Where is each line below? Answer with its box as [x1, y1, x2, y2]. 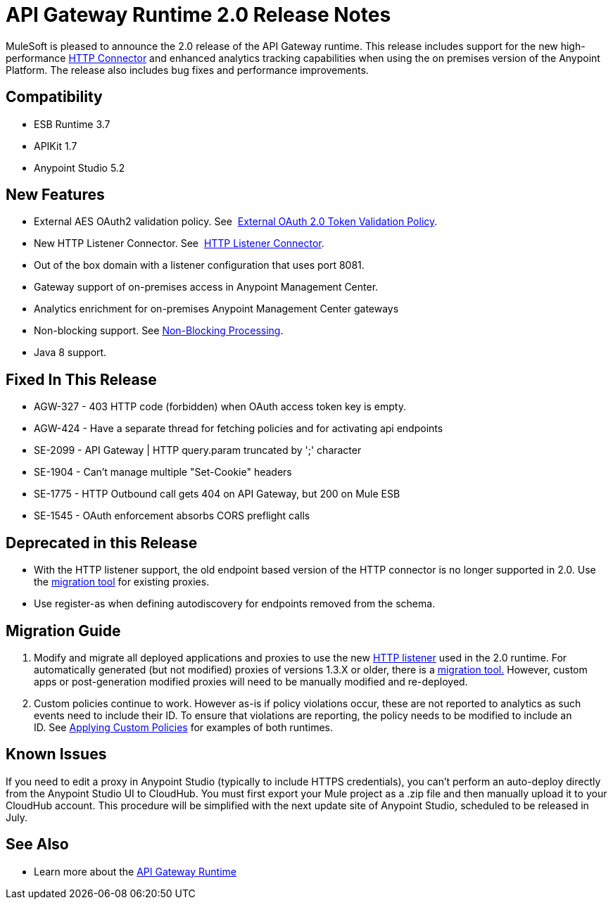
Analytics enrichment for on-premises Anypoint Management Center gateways [34, 303, 399, 315]
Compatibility [6, 88, 103, 106]
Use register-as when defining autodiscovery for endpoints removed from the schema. [34, 597, 436, 610]
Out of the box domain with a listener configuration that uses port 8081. [34, 259, 365, 272]
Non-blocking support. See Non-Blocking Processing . [34, 324, 284, 337]
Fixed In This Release [6, 370, 157, 388]
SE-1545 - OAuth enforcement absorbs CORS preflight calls [34, 510, 310, 522]
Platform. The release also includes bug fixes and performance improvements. [6, 63, 369, 76]
